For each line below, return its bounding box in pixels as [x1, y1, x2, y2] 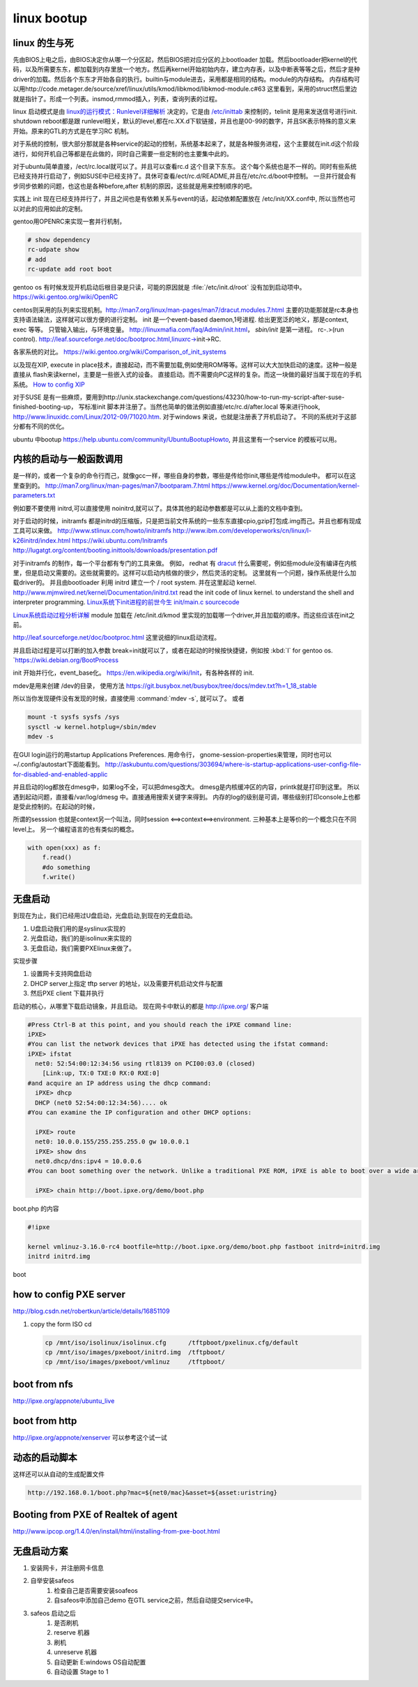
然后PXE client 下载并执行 [30, 989, 104, 998]
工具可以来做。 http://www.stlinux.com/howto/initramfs [13, 527, 172, 535]
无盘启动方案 [13, 1545, 68, 1557]
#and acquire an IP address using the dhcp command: [27, 1079, 212, 1087]
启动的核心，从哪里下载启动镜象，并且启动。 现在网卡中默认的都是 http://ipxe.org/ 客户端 [13, 1002, 269, 1010]
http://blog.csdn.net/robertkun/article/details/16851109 [13, 1307, 170, 1315]
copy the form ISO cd [30, 1319, 92, 1328]
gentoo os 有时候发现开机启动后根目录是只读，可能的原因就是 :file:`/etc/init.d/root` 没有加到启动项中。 [13, 283, 306, 292]
